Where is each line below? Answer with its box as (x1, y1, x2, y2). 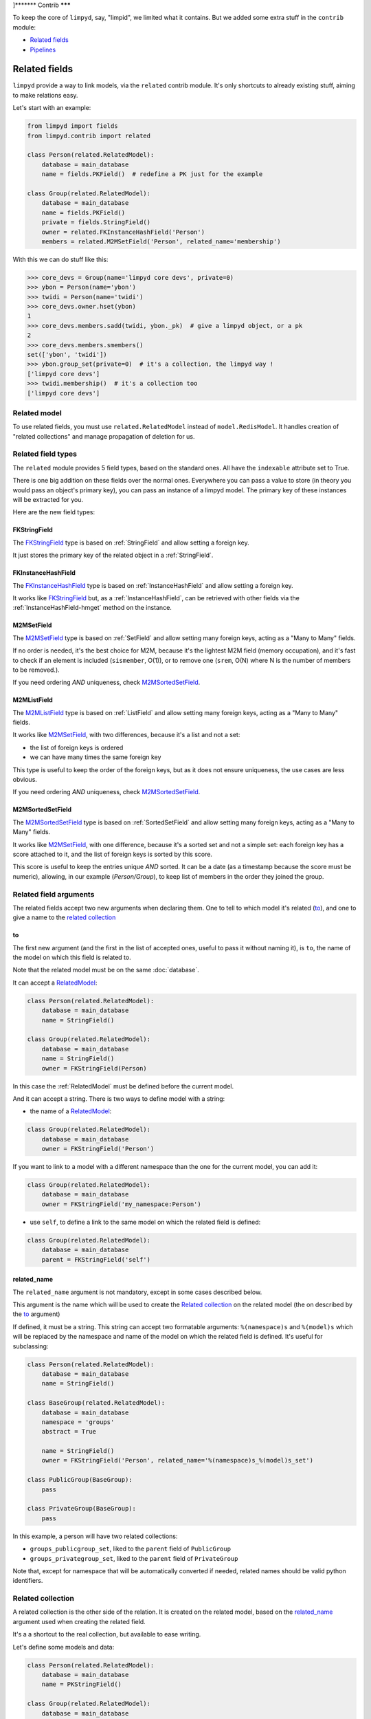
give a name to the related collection (12, 913, 116, 921)
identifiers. (12, 1577, 43, 1585)
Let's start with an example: (12, 104, 91, 112)
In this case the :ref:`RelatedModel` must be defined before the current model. (12, 1082, 234, 1090)
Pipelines (30, 45, 56, 54)
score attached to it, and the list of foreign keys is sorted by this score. (12, 850, 213, 858)
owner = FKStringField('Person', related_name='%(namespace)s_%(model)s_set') (41, 1456, 314, 1465)
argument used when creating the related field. (12, 1617, 146, 1625)
